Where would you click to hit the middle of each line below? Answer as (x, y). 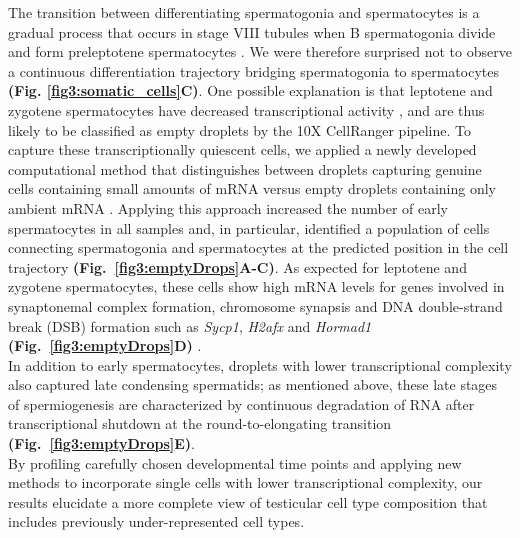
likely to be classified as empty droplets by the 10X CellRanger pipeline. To (239, 129)
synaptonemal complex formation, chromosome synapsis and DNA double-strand (255, 305)
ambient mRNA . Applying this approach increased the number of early (228, 207)
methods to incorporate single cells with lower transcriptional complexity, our (245, 482)
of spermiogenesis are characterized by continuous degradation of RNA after (241, 403)
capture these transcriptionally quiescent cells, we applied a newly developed (242, 149)
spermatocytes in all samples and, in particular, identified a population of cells (249, 227)
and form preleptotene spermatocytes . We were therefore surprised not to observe (260, 51)
